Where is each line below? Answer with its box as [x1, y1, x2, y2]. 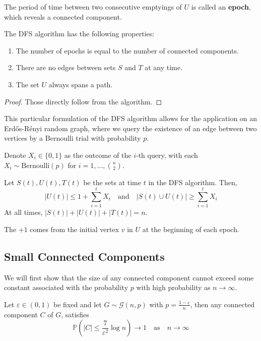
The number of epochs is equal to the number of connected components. [16, 45, 239, 55]
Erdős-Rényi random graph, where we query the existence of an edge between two [4, 123, 257, 133]
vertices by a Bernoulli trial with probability [4, 133, 141, 143]
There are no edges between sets [16, 62, 116, 73]
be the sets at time [83, 177, 141, 187]
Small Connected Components [4, 248, 165, 264]
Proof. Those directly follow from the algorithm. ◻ [4, 96, 162, 106]
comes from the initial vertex [30, 223, 119, 234]
